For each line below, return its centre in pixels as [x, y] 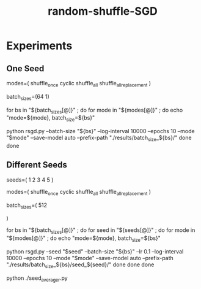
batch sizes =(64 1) [28, 97]
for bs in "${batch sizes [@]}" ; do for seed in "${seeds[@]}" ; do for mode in [101, 231]
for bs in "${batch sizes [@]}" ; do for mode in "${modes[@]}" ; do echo [95, 110]
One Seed [25, 68]
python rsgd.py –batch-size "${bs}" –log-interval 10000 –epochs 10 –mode [100, 131]
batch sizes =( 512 [27, 206]
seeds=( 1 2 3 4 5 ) [30, 180]
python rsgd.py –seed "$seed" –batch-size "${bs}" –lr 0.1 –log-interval [95, 251]
